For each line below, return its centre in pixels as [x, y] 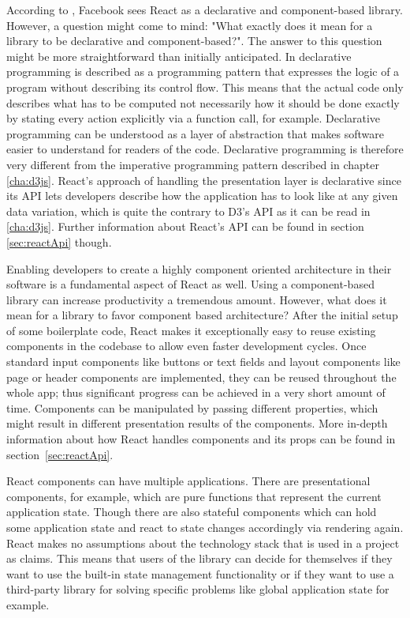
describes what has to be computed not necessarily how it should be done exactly [203, 102]
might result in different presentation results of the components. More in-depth [197, 423]
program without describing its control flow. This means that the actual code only [205, 87]
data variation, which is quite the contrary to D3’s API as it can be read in [188, 211]
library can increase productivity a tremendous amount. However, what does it [197, 299]
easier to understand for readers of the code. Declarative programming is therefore [205, 149]
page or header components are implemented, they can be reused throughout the [201, 377]
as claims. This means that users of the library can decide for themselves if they [199, 558]
